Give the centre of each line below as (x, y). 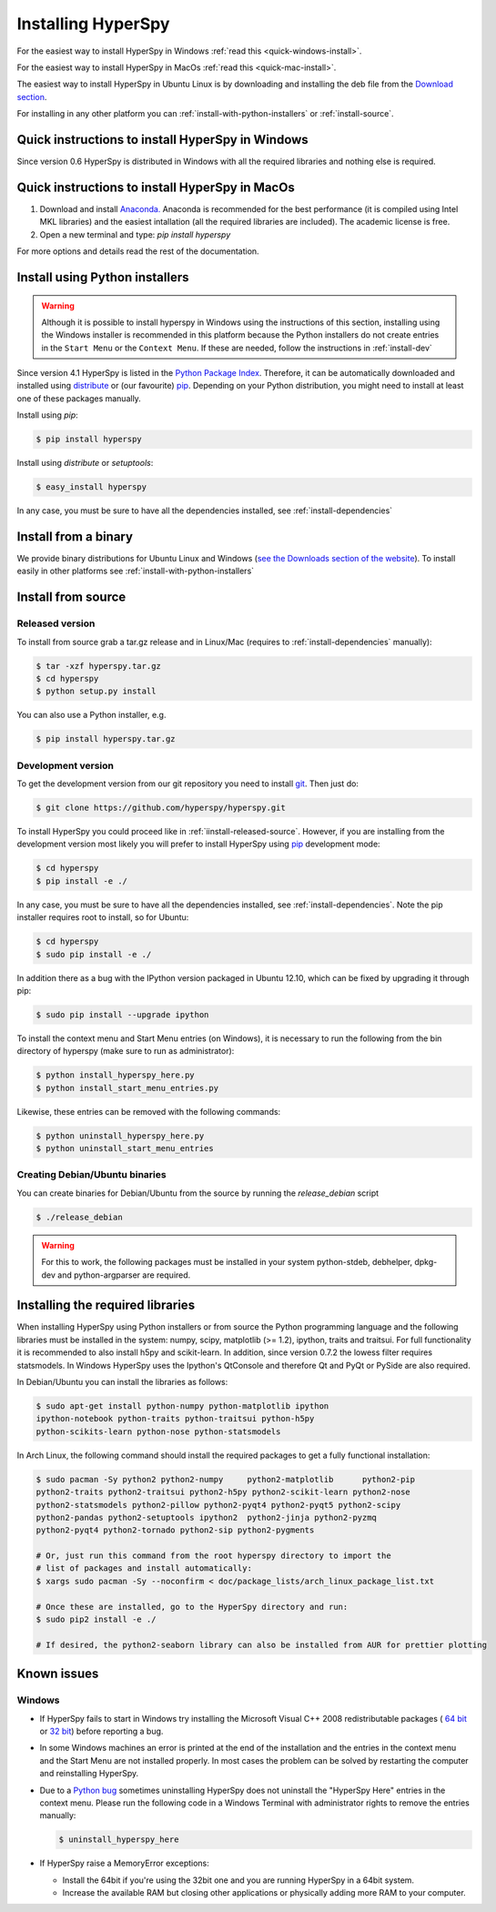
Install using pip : (48, 415)
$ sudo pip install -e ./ (94, 954)
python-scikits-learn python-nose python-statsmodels (158, 1431)
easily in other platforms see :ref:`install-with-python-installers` (136, 571)
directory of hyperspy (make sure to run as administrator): (126, 1051)
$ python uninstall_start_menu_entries (125, 1148)
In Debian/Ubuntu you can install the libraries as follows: (122, 1382)
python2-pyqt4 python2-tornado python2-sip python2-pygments (175, 1530)
